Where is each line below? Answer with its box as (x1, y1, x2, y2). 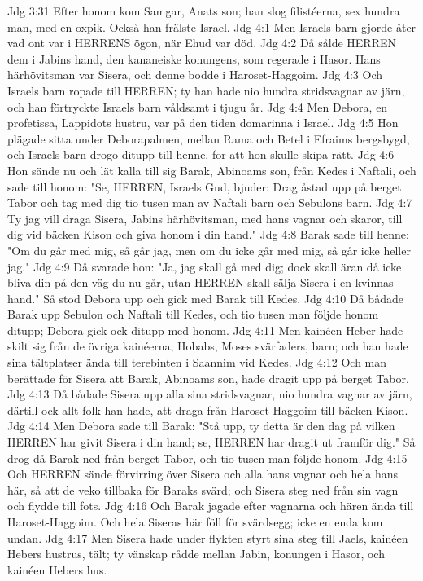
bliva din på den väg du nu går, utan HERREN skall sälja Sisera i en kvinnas (7, 274, 394, 291)
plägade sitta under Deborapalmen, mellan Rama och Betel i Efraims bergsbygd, (7, 130, 410, 147)
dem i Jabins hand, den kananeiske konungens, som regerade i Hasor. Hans (7, 50, 381, 67)
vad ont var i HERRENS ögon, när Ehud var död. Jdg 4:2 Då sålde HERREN (7, 34, 396, 51)
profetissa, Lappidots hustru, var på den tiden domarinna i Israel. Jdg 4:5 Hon (7, 114, 399, 131)
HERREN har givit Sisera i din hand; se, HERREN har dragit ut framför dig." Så (7, 434, 416, 451)
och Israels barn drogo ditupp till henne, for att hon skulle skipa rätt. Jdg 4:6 (7, 146, 395, 163)
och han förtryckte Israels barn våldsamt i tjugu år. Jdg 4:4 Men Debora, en (7, 98, 388, 115)
